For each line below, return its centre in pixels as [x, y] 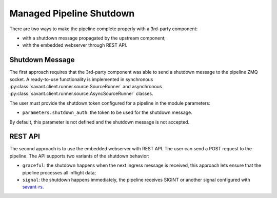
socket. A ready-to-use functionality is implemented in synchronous [81, 79]
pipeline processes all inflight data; [59, 172]
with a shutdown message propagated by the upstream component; [94, 38]
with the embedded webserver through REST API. [75, 45]
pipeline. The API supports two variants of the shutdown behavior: [80, 156]
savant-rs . [33, 187]
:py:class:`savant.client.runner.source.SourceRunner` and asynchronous [86, 87]
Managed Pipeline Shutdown [72, 13]
